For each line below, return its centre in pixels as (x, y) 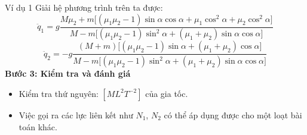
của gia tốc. (167, 93)
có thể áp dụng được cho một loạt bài (233, 114)
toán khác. (38, 126)
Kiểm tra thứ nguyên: (59, 93)
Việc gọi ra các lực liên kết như (76, 114)
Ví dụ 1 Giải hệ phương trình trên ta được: (84, 7)
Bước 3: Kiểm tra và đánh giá (68, 73)
